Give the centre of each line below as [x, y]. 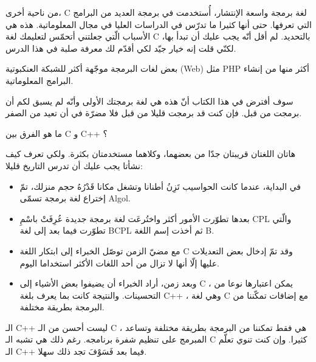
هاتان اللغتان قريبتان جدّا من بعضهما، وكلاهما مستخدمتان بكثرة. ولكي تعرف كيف [151, 154]
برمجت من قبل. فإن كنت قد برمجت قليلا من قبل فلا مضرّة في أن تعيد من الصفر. [154, 113]
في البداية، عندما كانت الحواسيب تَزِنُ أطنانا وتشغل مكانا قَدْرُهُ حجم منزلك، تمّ [160, 186]
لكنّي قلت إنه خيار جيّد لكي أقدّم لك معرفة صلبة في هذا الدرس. [121, 48]
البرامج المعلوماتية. [39, 80]
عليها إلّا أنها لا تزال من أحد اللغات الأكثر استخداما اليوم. [119, 263]
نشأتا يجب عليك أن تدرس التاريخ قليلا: [74, 165]
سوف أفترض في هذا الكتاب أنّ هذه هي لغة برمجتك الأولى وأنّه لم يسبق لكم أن [149, 101]
